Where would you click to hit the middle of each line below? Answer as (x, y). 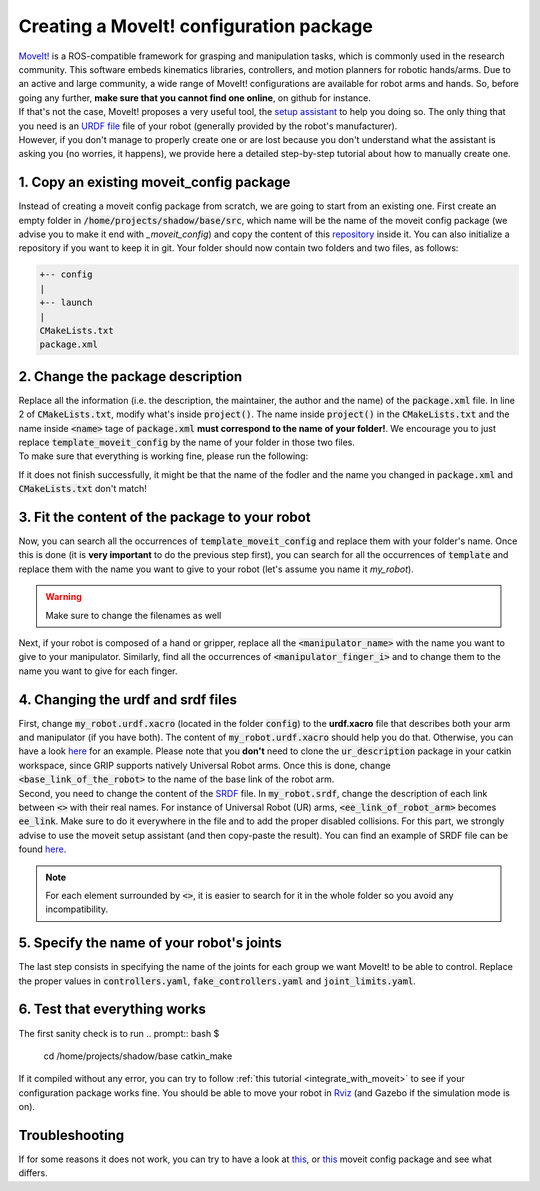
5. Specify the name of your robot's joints (150, 943)
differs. (33, 1173)
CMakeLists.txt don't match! (82, 489)
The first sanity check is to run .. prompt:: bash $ (119, 1033)
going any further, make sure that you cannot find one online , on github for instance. (195, 97)
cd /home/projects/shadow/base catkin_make (138, 1056)
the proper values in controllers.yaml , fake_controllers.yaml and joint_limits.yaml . (217, 981)
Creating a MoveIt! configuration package (196, 26)
